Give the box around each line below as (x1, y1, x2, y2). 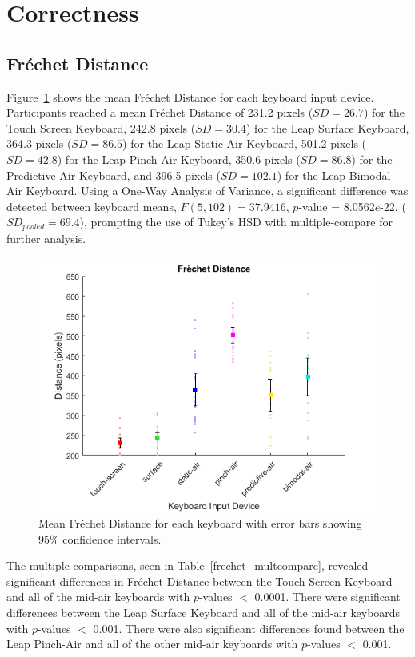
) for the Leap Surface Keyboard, (245, 119, 409, 136)
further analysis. (6, 229, 86, 246)
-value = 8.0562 (298, 197, 375, 214)
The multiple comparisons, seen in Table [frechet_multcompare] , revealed (6, 557, 369, 574)
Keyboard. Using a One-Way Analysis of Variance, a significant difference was (26, 182, 409, 199)
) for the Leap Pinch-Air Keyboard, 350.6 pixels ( (57, 150, 301, 167)
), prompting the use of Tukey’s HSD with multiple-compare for (79, 213, 393, 230)
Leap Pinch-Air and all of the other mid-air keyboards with (6, 635, 298, 652)
